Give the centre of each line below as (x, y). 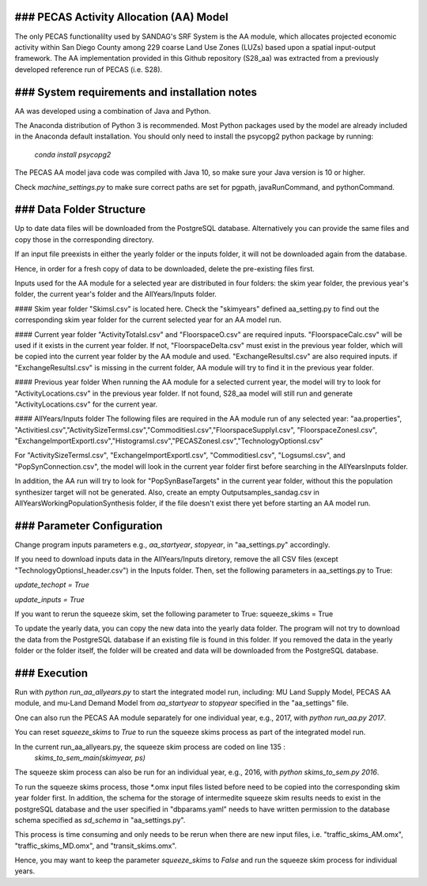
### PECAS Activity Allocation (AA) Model (121, 17)
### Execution (51, 673)
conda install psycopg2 (73, 154)
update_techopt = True (52, 585)
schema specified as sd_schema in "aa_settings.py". (100, 820)
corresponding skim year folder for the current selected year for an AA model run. (148, 320)
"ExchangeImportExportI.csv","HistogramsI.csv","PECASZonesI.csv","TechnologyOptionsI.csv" (169, 441)
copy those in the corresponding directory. (84, 239)
